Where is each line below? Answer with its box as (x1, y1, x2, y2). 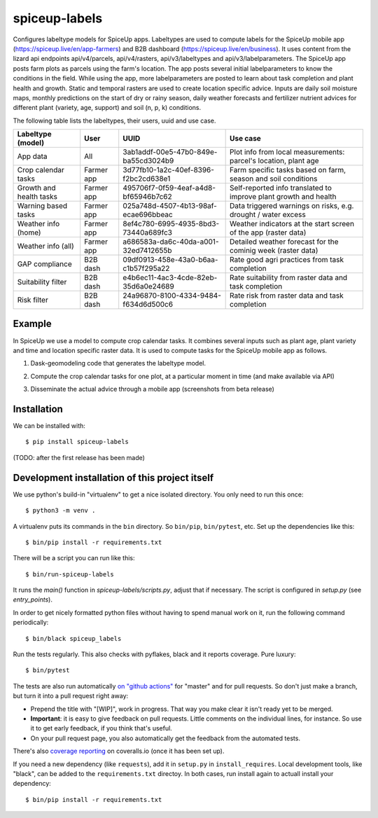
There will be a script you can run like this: (13, 554, 136, 562)
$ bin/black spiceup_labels (25, 635, 122, 642)
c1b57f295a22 (122, 263, 170, 273)
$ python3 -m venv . (25, 506, 96, 515)
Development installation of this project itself (13, 471, 214, 483)
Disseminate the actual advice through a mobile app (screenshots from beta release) (30, 385, 274, 394)
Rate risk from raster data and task (230, 291, 344, 300)
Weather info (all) (17, 242, 74, 251)
